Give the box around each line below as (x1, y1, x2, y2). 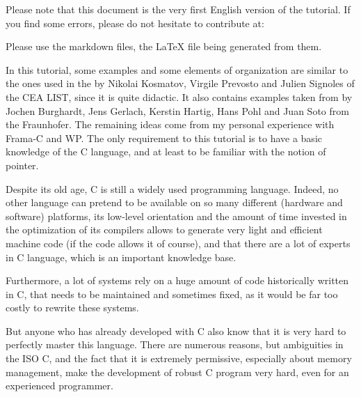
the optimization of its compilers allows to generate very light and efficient (6, 222, 323, 237)
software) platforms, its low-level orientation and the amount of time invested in (6, 208, 347, 223)
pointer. (6, 157, 39, 172)
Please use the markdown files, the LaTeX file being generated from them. (6, 39, 322, 54)
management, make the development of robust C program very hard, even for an (6, 364, 349, 379)
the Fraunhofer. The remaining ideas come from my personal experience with (6, 117, 335, 132)
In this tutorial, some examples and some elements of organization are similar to (6, 62, 348, 77)
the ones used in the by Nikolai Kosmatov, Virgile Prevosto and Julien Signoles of (6, 76, 355, 91)
